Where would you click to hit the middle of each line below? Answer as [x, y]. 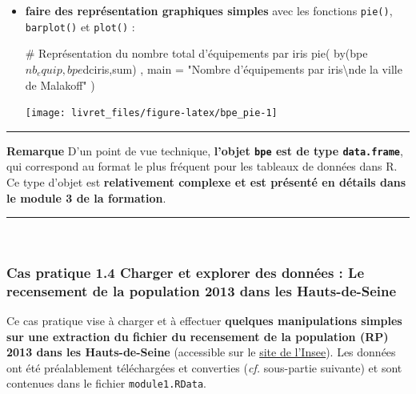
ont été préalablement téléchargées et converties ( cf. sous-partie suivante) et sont [204, 367]
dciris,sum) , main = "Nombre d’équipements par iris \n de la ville [242, 68]
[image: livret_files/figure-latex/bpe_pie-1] [151, 113]
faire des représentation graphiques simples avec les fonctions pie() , [209, 10]
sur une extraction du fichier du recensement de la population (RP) [198, 336]
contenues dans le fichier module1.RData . [106, 383]
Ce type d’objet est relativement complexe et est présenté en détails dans [206, 182]
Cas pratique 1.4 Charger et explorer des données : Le [186, 272]
